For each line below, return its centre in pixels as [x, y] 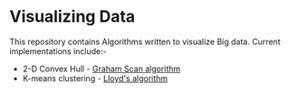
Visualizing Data [72, 17]
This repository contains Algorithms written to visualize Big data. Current [145, 42]
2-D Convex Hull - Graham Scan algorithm [101, 69]
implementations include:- [58, 51]
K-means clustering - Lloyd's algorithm [95, 78]
